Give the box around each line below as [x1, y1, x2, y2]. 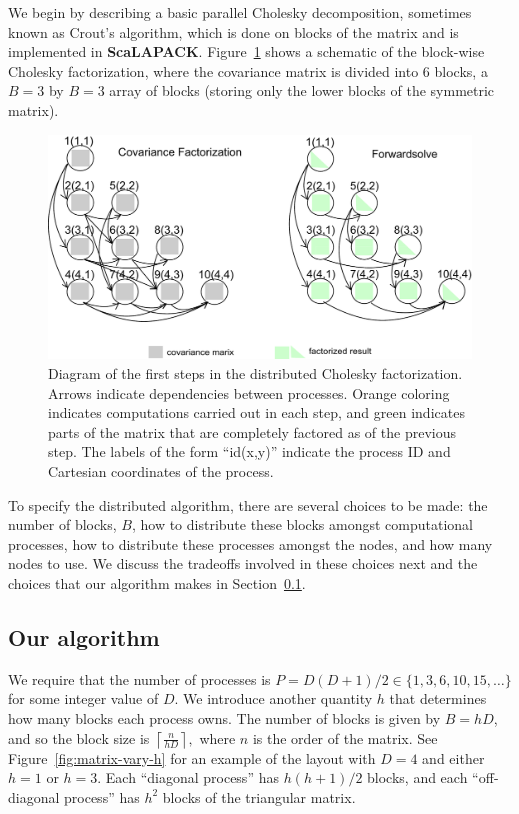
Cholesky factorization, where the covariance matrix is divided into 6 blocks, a [8, 60, 488, 81]
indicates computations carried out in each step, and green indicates [48, 402, 465, 423]
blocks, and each [367, 767, 468, 788]
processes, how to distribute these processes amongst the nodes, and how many [8, 533, 493, 554]
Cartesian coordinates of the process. [48, 460, 274, 481]
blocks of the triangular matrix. [162, 786, 356, 807]
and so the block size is [8, 727, 150, 748]
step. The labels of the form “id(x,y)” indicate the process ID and [48, 441, 451, 462]
